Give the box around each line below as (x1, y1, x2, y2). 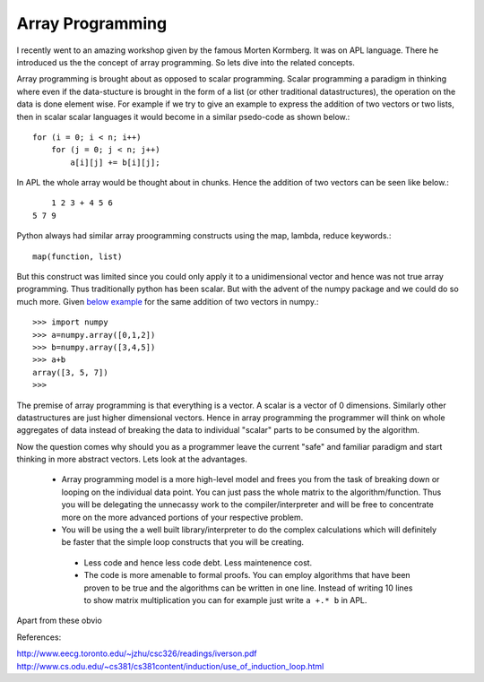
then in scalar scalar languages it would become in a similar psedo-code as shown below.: (16, 111, 350, 122)
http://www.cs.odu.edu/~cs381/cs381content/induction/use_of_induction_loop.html (16, 660, 324, 671)
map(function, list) (32, 251, 123, 262)
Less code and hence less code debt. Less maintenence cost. (83, 557, 313, 568)
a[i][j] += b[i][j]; (70, 157, 160, 168)
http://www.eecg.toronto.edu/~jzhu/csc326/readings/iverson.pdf (16, 648, 257, 659)
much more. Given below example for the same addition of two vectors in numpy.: (16, 296, 319, 306)
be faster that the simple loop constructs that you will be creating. (61, 537, 305, 548)
